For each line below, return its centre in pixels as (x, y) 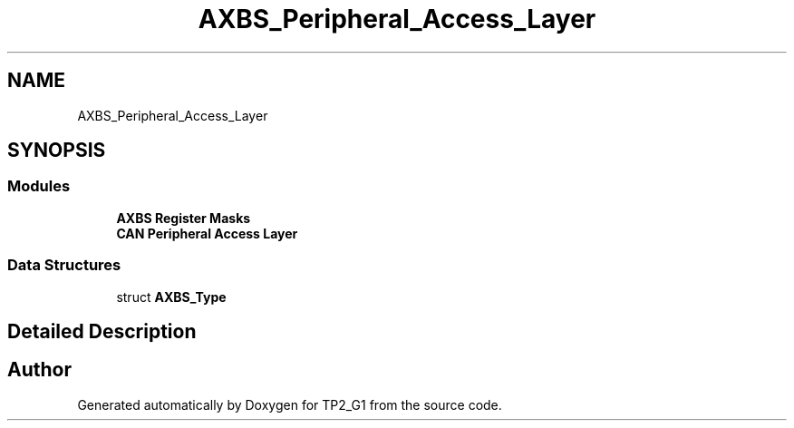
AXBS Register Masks (184, 218)
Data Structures (64, 265)
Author (39, 370)
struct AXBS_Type (171, 297)
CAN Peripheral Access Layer (207, 233)
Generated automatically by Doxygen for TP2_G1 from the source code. (290, 404)
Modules (39, 186)
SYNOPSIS (57, 151)
